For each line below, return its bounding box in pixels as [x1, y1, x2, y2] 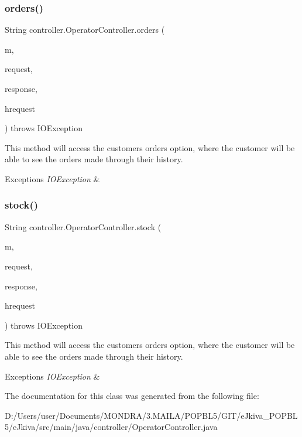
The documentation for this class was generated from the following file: [5, 390, 259, 402]
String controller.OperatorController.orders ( [5, 23, 165, 36]
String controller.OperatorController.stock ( [5, 220, 162, 233]
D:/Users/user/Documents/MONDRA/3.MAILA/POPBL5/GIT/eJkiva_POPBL [5, 409, 298, 421]
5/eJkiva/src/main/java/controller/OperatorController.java [5, 421, 218, 433]
